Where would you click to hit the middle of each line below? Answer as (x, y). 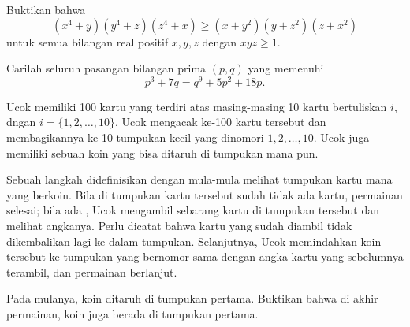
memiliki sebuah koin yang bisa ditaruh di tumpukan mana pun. (162, 152)
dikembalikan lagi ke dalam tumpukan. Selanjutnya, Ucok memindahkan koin (194, 241)
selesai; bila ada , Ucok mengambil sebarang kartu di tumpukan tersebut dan (193, 210)
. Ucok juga (341, 137)
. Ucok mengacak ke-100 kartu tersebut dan (220, 122)
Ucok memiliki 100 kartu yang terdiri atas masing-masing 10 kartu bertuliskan (197, 106)
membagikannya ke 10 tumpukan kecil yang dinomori (135, 137)
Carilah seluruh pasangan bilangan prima (106, 68)
